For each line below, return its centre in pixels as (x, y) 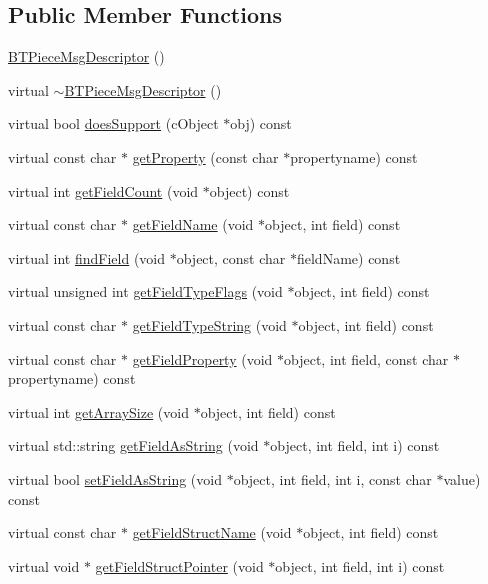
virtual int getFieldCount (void (103, 190)
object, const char (231, 257)
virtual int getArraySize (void (98, 411)
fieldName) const (348, 257)
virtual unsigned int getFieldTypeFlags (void (145, 291)
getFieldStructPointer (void (179, 565)
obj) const (261, 123)
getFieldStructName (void (212, 532)
